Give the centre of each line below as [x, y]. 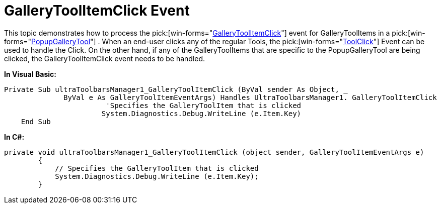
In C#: [14, 137]
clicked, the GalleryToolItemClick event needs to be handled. [105, 58]
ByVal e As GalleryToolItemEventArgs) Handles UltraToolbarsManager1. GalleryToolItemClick [250, 97]
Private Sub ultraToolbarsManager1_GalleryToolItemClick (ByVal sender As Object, [172, 89]
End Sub [36, 121]
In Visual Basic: [30, 74]
